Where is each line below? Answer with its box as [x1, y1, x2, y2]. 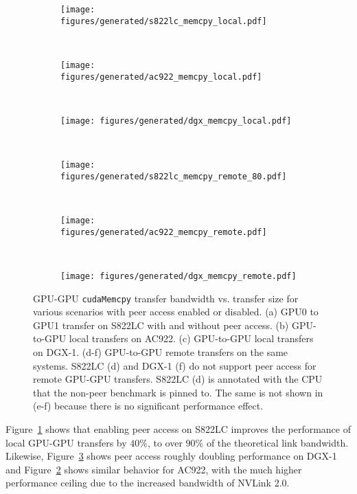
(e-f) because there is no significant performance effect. [33, 398, 264, 413]
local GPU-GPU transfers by [5, 435, 127, 449]
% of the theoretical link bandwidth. [195, 435, 349, 449]
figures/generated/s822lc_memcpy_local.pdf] [60, 16, 267, 26]
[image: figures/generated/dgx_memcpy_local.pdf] [60, 115, 292, 126]
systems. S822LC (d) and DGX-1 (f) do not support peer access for [33, 358, 316, 372]
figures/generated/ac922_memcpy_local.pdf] [60, 71, 262, 82]
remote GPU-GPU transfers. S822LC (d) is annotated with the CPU [33, 372, 323, 386]
